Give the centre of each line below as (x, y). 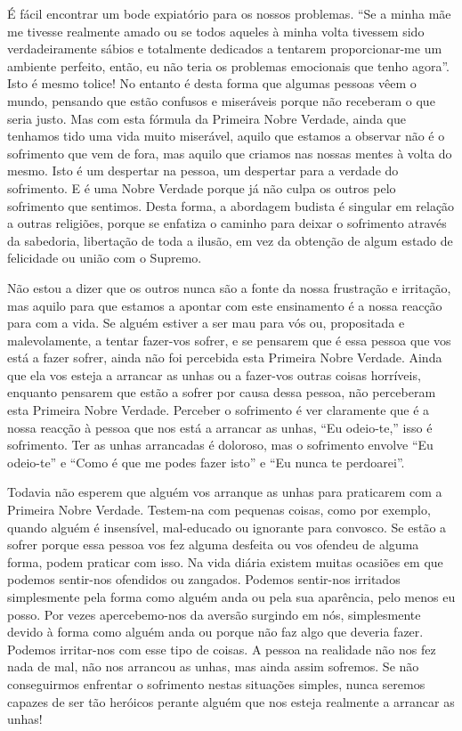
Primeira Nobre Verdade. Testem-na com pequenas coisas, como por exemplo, (219, 510)
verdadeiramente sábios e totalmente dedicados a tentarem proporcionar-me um (225, 49)
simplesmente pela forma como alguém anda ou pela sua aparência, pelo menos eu (231, 597)
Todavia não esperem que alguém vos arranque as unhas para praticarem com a (225, 492)
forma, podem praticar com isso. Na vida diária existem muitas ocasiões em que (225, 561)
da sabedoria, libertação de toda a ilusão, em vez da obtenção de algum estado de (230, 240)
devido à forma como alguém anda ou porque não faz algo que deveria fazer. (215, 632)
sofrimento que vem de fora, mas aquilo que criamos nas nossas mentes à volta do (230, 153)
